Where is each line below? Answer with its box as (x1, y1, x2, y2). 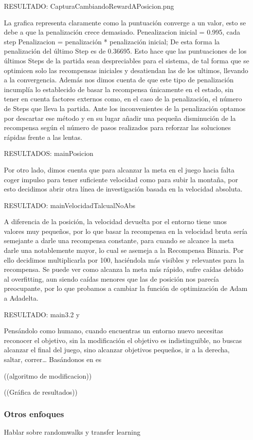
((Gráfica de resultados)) (4, 387, 78, 397)
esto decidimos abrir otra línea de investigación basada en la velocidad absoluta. (4, 184, 243, 194)
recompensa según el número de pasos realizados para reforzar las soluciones (4, 122, 231, 133)
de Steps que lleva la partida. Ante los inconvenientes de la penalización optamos (4, 103, 246, 113)
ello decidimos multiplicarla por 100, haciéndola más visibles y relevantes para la (4, 254, 244, 265)
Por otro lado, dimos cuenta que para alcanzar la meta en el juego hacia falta (4, 164, 235, 174)
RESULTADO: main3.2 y (4, 309, 80, 319)
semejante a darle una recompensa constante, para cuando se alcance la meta (4, 235, 234, 246)
